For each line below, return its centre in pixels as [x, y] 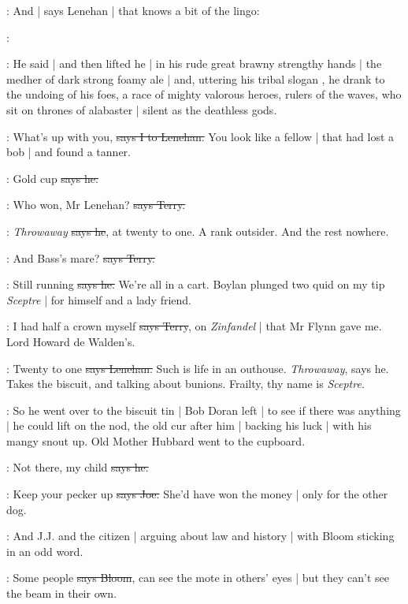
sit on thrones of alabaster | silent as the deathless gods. [142, 109]
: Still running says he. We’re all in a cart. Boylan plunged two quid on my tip [196, 284]
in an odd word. [45, 551]
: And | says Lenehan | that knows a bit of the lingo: [133, 10]
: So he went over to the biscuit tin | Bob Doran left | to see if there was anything [204, 410]
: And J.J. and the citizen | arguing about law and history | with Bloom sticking [200, 536]
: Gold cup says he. [52, 178]
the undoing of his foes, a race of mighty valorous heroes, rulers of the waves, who [204, 94]
